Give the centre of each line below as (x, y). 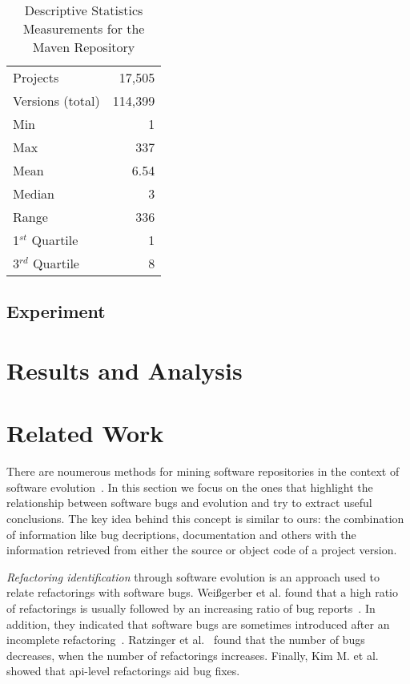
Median (34, 193)
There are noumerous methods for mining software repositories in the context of (203, 471)
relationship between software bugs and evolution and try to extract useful (189, 503)
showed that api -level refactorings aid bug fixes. (123, 671)
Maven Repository (84, 47)
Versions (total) (56, 101)
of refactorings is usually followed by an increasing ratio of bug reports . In (191, 608)
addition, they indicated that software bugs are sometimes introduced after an (198, 624)
